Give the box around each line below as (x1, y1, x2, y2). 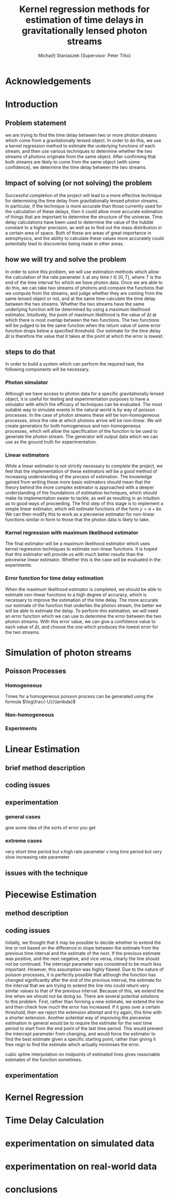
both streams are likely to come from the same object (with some (5, 159, 140, 165)
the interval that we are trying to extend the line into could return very (5, 982, 149, 988)
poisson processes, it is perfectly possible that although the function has (5, 972, 156, 978)
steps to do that (5, 347, 55, 356)
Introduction (5, 98, 58, 110)
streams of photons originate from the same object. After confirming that (5, 153, 156, 160)
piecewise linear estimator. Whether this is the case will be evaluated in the (5, 557, 161, 563)
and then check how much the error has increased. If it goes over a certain (5, 1004, 160, 1010)
